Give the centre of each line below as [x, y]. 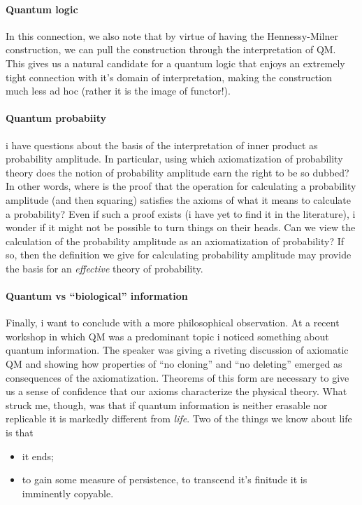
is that [20, 433]
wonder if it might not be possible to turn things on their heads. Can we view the [181, 227]
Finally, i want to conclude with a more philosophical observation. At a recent [173, 323]
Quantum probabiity [56, 118]
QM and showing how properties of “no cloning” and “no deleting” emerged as [174, 364]
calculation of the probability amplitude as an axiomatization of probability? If [175, 241]
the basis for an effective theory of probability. [104, 268]
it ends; [38, 456]
